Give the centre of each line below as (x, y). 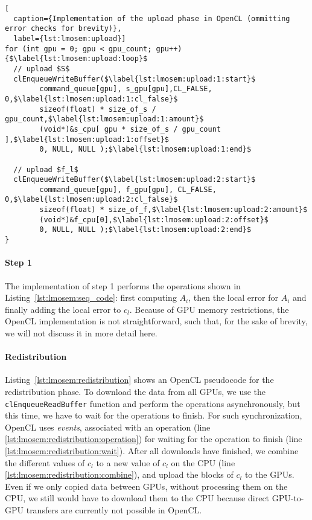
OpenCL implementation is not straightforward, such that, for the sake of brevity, (156, 321)
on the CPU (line (203, 462)
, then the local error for (233, 297)
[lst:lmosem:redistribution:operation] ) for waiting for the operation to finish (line (154, 439)
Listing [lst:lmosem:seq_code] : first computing (91, 297)
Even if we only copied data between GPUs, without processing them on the (146, 486)
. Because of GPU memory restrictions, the (209, 309)
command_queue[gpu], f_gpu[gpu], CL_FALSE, (128, 189)
